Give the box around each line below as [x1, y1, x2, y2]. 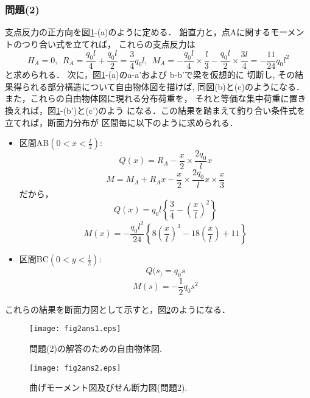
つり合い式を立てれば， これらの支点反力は [21, 37, 196, 50]
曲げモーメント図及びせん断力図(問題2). [29, 381, 188, 394]
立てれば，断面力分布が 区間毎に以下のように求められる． [5, 116, 238, 128]
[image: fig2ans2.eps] [29, 363, 121, 372]
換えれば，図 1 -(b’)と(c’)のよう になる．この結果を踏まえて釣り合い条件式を [5, 104, 306, 117]
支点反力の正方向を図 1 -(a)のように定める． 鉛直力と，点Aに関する [5, 26, 271, 38]
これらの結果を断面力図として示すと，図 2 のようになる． [5, 302, 231, 315]
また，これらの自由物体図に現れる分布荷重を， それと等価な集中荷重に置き [5, 92, 306, 105]
